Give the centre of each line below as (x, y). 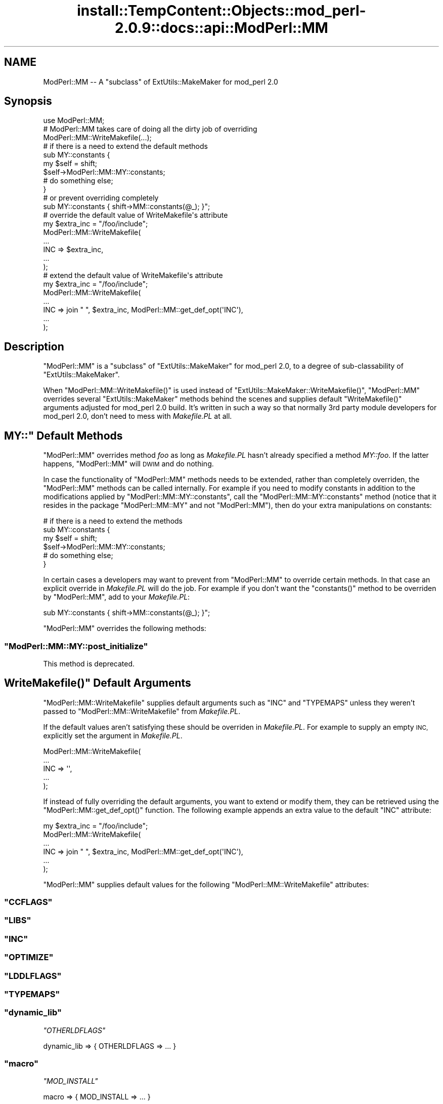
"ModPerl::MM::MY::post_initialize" (76, 646)
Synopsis (28, 101)
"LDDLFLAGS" (33, 976)
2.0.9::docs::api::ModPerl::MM (221, 28)
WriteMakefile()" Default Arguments (98, 683)
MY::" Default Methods (63, 436)
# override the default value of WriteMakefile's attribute (136, 215)
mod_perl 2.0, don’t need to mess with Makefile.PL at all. (138, 416)
